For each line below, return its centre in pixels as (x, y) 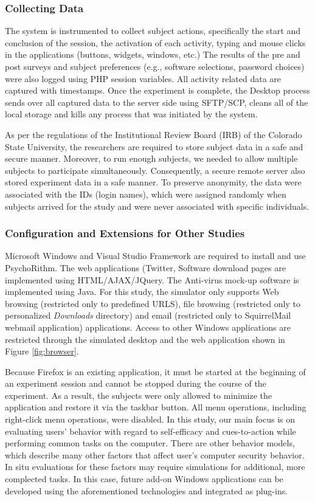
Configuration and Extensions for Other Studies (125, 233)
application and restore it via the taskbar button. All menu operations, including (156, 407)
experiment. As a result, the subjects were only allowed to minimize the (139, 395)
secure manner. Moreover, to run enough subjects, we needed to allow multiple (151, 158)
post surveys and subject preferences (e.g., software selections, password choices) (155, 66)
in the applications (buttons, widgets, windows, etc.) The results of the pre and (153, 54)
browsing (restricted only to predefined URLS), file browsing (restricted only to (153, 303)
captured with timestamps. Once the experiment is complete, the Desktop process (157, 90)
